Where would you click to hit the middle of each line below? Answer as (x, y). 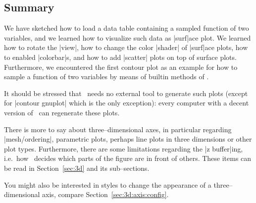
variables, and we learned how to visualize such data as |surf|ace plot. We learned (128, 37)
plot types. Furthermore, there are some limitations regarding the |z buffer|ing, (124, 148)
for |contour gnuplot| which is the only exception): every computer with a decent (127, 103)
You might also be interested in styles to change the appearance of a (108, 184)
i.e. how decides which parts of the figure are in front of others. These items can (128, 158)
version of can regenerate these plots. (62, 112)
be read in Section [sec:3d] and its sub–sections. (77, 168)
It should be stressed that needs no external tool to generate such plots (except (126, 93)
